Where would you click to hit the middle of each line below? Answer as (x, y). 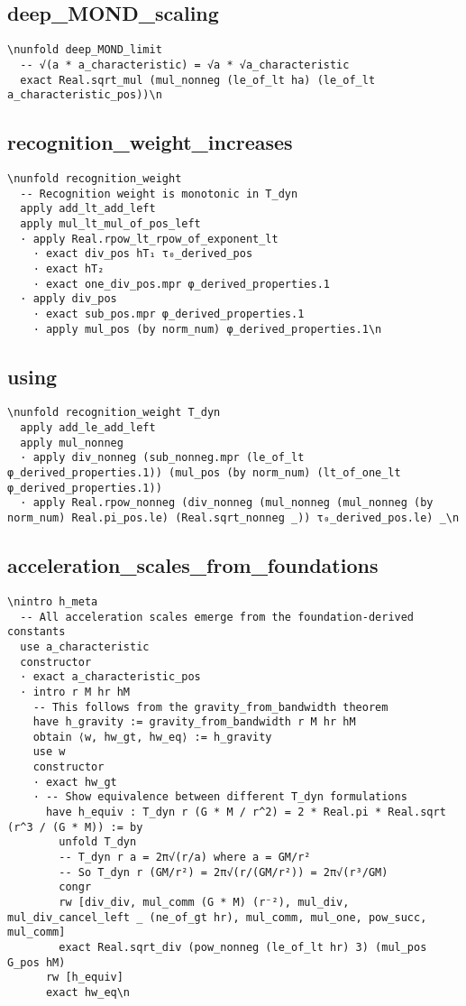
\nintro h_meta (53, 601)
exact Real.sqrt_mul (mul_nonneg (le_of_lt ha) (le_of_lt (198, 80)
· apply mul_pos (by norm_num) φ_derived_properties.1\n (207, 329)
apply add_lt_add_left (88, 209)
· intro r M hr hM (75, 692)
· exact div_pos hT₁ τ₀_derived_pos (143, 254)
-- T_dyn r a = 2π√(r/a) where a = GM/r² (185, 858)
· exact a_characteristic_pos (110, 677)
